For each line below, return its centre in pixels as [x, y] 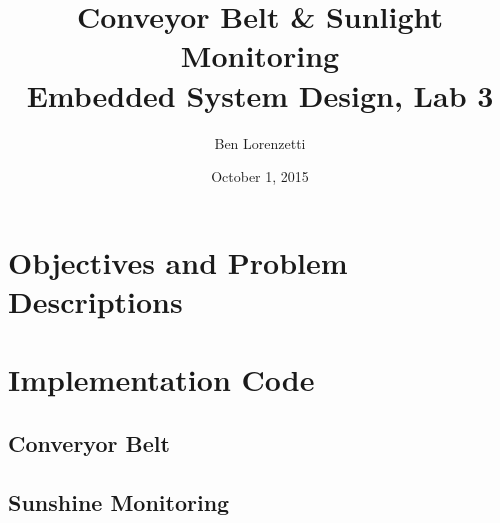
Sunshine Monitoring [119, 501]
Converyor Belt [89, 442]
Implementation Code [161, 379]
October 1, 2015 [260, 176]
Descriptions [95, 300]
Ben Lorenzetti [260, 142]
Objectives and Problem [178, 261]
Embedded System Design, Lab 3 [260, 94]
